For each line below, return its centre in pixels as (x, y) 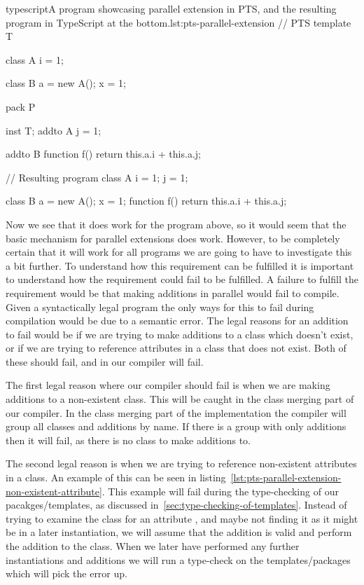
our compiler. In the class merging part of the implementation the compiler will (176, 412)
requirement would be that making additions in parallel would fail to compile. (173, 292)
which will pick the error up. (66, 573)
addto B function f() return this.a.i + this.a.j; (103, 154)
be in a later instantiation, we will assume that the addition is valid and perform (179, 532)
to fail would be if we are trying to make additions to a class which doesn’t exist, (180, 334)
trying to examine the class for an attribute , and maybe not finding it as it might (182, 518)
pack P (21, 106)
